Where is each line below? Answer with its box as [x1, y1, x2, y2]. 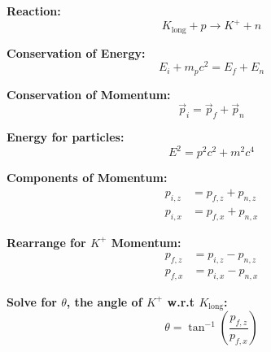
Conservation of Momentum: [7, 85, 171, 102]
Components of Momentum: [7, 169, 168, 186]
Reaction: [7, 2, 61, 19]
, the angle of [66, 293, 142, 310]
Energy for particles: [7, 128, 125, 146]
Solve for [7, 293, 57, 310]
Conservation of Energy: [7, 44, 146, 61]
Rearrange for [7, 233, 86, 250]
